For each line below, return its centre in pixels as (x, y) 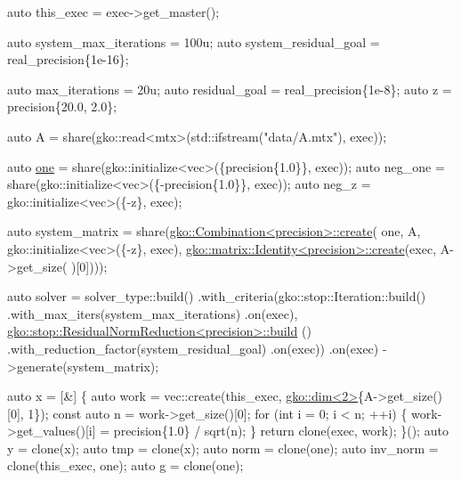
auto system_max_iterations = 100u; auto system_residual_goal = (194, 41)
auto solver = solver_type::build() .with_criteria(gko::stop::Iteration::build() (217, 296)
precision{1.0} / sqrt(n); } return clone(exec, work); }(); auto (281, 431)
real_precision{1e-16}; (68, 59)
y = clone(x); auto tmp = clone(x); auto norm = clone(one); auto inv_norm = (223, 448)
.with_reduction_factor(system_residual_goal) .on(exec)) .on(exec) (193, 348)
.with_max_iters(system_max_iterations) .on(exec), (153, 313)
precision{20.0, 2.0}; (62, 106)
